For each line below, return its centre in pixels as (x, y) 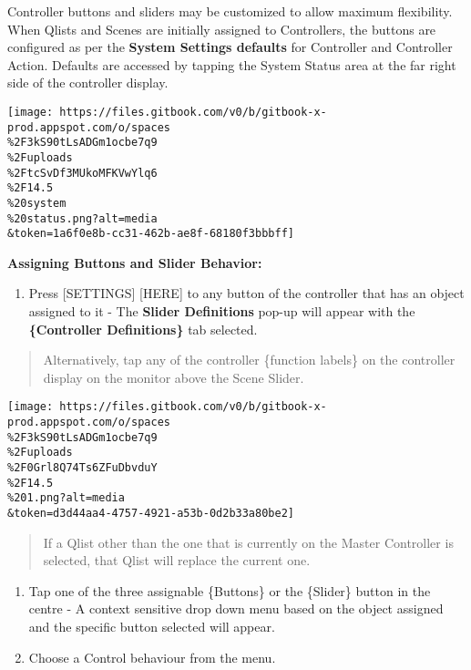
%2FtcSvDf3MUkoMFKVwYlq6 (82, 173)
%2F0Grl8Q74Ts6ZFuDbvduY (82, 468)
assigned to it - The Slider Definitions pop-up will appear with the (222, 311)
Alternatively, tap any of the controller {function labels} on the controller (249, 360)
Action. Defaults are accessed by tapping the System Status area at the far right (232, 64)
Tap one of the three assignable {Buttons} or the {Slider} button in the (230, 590)
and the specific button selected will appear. (152, 627)
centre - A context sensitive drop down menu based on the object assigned (236, 608)
